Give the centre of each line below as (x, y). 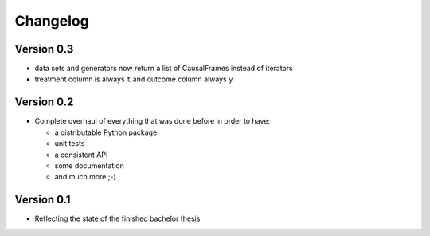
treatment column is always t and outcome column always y (134, 79)
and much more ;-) (85, 177)
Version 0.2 (44, 102)
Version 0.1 (43, 200)
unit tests (70, 144)
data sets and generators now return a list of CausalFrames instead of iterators (164, 69)
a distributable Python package (106, 132)
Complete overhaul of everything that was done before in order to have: (152, 121)
